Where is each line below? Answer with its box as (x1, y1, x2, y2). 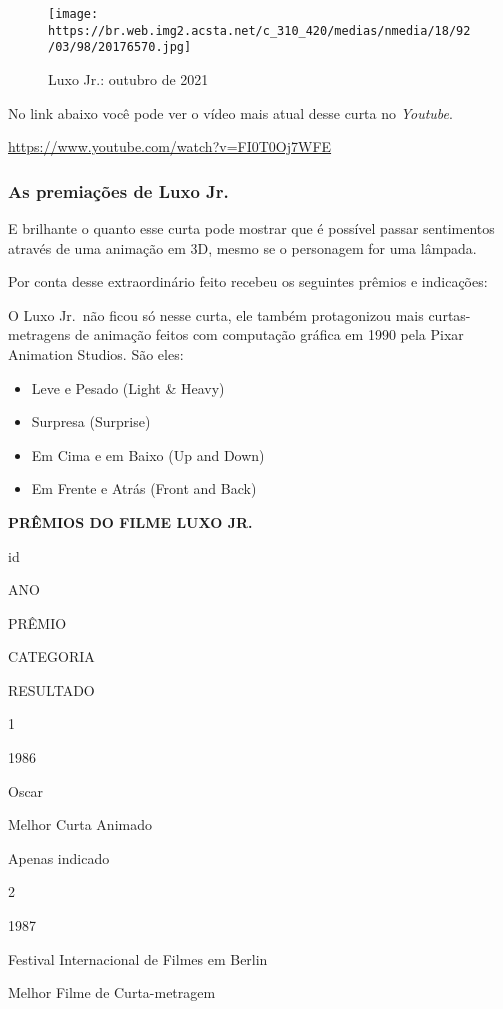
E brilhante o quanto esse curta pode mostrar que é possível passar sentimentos (8, 217, 495, 238)
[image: (48, 7, 99, 21)
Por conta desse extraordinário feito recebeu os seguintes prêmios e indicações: (8, 271, 488, 292)
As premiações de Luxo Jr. (8, 178, 229, 203)
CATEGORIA (8, 646, 95, 667)
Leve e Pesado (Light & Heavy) (31, 377, 225, 398)
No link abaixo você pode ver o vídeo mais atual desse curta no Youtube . (8, 102, 453, 123)
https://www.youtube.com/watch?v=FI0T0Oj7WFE (8, 136, 332, 157)
